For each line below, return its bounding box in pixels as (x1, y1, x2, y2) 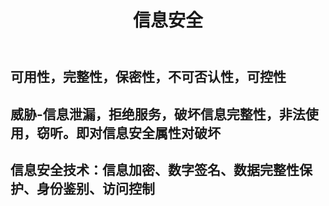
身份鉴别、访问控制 (36, 180, 155, 197)
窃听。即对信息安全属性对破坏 (36, 124, 221, 141)
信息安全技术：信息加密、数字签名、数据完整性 (10, 161, 300, 178)
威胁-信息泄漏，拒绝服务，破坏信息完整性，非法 (10, 106, 306, 123)
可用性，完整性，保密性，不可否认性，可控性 (10, 69, 287, 86)
